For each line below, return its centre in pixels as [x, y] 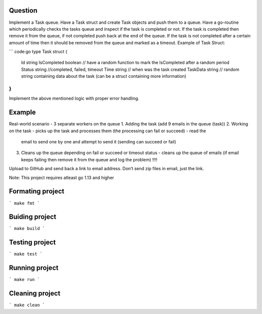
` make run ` [25, 280]
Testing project [32, 242]
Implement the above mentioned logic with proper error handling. [74, 98]
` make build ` [27, 229]
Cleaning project [35, 293]
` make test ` [26, 254]
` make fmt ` [25, 203]
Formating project [37, 191]
